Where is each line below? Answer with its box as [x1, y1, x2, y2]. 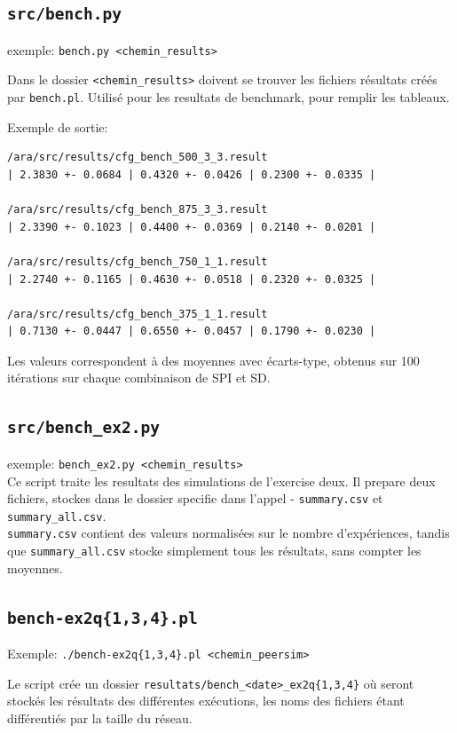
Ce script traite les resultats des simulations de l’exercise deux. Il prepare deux [7, 471, 436, 490]
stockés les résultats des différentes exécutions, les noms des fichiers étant [7, 691, 405, 710]
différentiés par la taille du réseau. [7, 709, 193, 727]
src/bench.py [7, 4, 122, 24]
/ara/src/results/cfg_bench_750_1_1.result [7, 255, 268, 268]
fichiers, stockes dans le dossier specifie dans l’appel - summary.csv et [7, 489, 383, 508]
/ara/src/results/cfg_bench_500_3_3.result [7, 151, 268, 164]
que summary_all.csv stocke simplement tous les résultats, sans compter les [7, 541, 422, 560]
